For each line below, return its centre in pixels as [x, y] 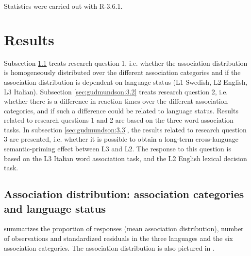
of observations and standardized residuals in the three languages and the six [118, 238]
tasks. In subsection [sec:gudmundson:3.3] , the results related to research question [125, 129]
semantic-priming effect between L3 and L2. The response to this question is [117, 149]
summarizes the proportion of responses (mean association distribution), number [124, 229]
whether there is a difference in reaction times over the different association [116, 101]
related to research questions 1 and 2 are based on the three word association [119, 120]
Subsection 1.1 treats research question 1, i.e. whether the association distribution [126, 63]
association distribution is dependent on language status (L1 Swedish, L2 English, [126, 82]
